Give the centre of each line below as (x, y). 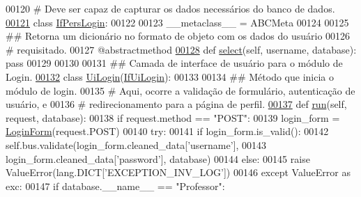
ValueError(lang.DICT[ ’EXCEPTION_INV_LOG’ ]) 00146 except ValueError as (178, 172)
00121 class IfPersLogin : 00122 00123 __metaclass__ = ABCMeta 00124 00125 (177, 22)
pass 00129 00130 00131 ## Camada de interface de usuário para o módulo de (174, 63)
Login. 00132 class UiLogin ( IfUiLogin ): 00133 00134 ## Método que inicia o (170, 76)
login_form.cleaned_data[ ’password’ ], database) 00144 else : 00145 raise (158, 158)
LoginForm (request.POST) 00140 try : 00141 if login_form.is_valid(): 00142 (167, 131)
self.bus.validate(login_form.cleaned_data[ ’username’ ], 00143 (136, 144)
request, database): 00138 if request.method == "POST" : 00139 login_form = (173, 117)
